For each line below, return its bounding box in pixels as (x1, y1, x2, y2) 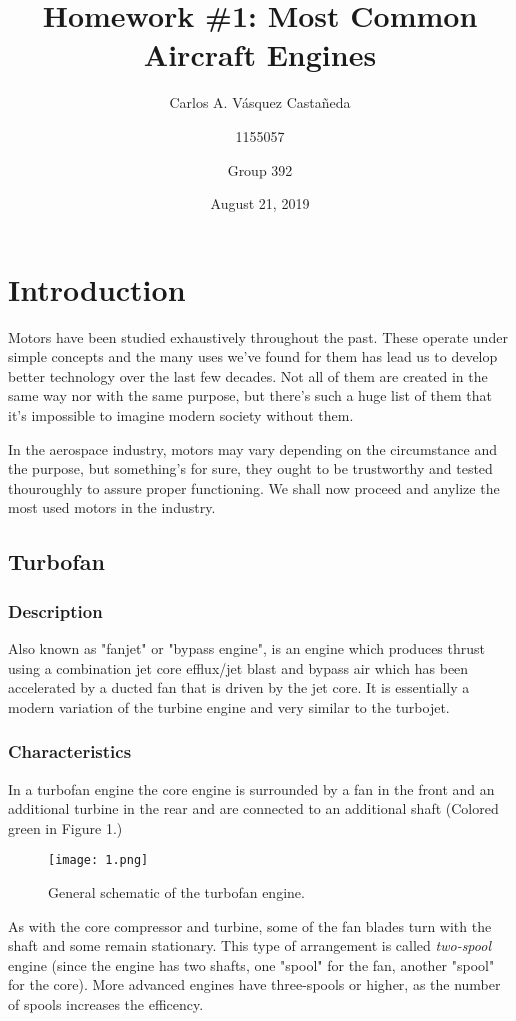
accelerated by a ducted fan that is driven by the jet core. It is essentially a (8, 677, 470, 698)
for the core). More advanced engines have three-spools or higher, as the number (8, 974, 501, 995)
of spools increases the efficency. (8, 993, 204, 1014)
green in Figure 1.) (8, 817, 123, 838)
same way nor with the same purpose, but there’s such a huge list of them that (8, 385, 492, 406)
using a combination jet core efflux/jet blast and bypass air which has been (8, 657, 469, 678)
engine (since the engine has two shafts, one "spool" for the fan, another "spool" (8, 954, 495, 975)
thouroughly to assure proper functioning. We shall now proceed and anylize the (8, 477, 500, 498)
